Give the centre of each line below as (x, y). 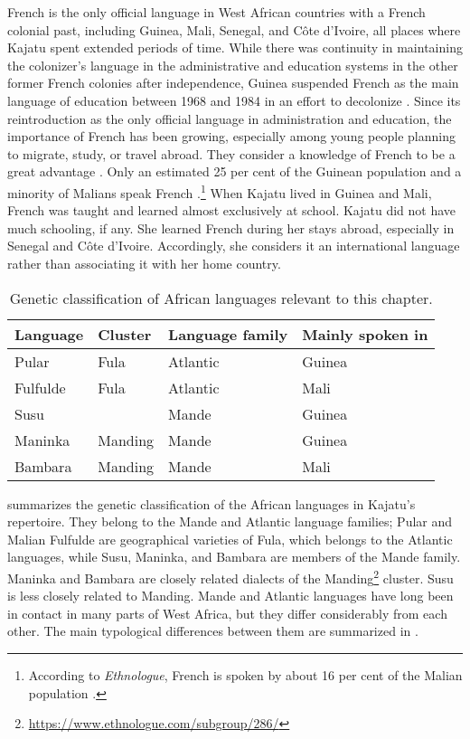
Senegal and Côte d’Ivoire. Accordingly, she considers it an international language (234, 246)
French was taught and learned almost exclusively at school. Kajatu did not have (232, 210)
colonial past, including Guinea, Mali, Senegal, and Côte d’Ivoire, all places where (234, 29)
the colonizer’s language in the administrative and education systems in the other (233, 65)
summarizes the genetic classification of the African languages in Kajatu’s (211, 503)
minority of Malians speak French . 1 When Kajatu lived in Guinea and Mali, (220, 191)
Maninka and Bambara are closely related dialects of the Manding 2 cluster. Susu (230, 576)
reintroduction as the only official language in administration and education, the (230, 118)
